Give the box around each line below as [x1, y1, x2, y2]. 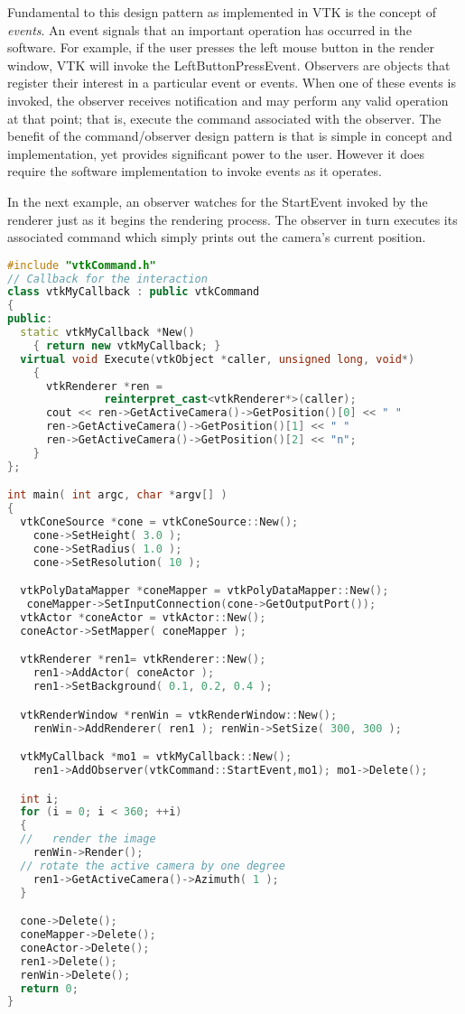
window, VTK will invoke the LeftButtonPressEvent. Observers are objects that [7, 55, 451, 74]
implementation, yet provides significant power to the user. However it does [7, 144, 425, 163]
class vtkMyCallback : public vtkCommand [7, 285, 260, 299]
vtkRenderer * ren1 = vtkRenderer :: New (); [20, 653, 266, 666]
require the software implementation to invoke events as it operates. [7, 162, 382, 181]
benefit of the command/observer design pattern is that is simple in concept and [7, 126, 452, 145]
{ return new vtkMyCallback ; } [33, 339, 221, 352]
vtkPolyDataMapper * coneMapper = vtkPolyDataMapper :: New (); [20, 584, 389, 598]
